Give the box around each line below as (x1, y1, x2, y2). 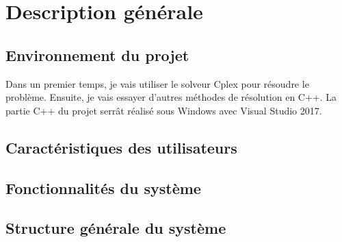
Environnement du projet (5, 44, 189, 65)
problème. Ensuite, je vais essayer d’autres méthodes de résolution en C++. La (5, 90, 337, 104)
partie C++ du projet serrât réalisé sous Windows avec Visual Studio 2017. (5, 103, 322, 117)
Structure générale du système (5, 217, 226, 239)
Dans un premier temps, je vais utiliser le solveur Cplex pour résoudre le (5, 76, 309, 90)
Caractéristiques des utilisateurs (5, 136, 237, 158)
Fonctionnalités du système (5, 177, 201, 198)
